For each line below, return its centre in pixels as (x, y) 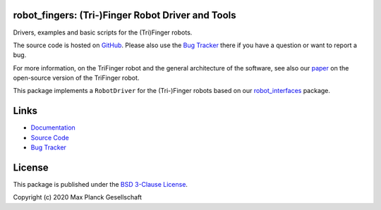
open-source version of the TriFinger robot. (76, 78)
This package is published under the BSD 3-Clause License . (101, 185)
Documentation (53, 128)
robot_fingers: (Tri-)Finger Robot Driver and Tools (125, 15)
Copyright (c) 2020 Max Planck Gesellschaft (78, 197)
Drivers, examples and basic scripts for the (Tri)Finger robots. (103, 32)
